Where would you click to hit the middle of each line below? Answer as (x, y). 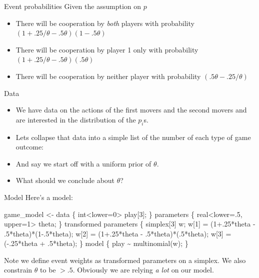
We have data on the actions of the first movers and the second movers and (131, 110)
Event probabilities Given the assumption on (72, 6)
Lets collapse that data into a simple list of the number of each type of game (133, 137)
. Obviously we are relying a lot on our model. (143, 270)
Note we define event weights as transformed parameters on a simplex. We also (125, 260)
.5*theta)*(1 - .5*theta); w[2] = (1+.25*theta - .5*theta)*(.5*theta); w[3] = (118, 233)
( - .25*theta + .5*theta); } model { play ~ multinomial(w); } (96, 243)
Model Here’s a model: (38, 197)
